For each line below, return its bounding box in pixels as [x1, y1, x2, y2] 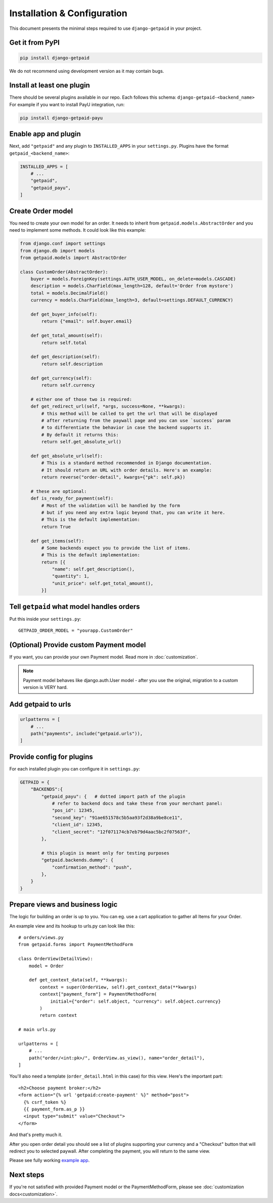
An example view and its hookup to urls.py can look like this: [9, 923, 135, 929]
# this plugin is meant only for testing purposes [41, 850, 169, 856]
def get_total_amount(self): [30, 333, 103, 338]
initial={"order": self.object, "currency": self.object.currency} [50, 998, 221, 1004]
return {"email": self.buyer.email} [41, 319, 132, 324]
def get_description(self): [30, 354, 101, 360]
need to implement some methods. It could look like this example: [9, 227, 146, 233]
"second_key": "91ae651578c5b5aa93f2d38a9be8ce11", [52, 814, 183, 821]
